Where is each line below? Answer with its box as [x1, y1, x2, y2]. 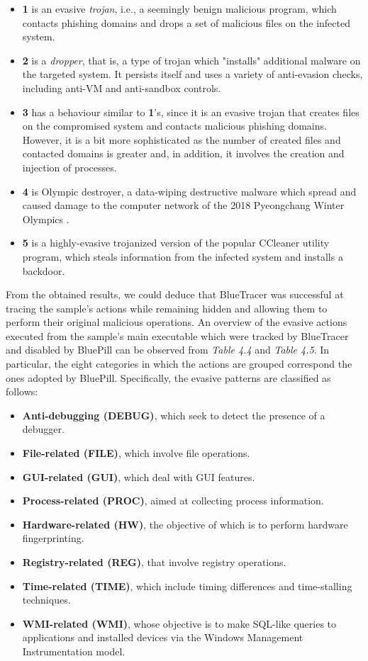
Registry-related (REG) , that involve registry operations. [22, 555, 286, 569]
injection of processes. [22, 159, 117, 174]
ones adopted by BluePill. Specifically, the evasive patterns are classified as [6, 370, 331, 385]
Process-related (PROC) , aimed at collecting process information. [22, 493, 324, 508]
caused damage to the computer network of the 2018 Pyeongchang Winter [22, 198, 345, 213]
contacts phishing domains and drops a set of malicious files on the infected [22, 15, 350, 30]
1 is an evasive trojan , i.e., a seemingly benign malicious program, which [22, 1, 337, 16]
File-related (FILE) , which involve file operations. [22, 446, 250, 461]
